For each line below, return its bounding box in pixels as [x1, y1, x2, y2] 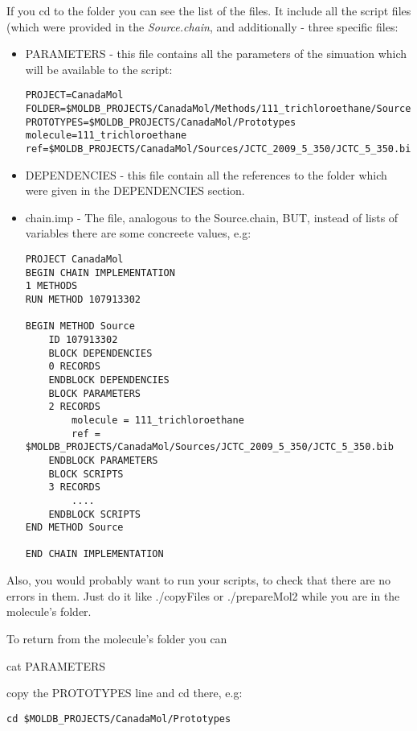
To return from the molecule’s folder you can [6, 630, 227, 646]
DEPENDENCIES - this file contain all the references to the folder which [25, 166, 387, 183]
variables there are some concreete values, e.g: [25, 225, 251, 242]
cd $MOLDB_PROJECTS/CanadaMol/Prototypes [6, 712, 231, 725]
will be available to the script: [25, 60, 173, 77]
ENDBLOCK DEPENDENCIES [48, 374, 170, 386]
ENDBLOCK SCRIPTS [48, 508, 141, 520]
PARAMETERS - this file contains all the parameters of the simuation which [25, 45, 407, 62]
